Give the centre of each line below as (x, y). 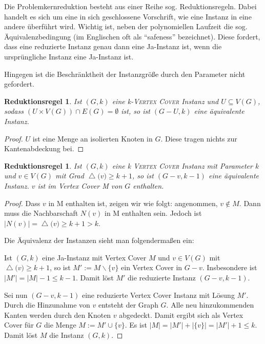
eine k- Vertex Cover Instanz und (165, 101)
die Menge (60, 325)
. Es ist (136, 325)
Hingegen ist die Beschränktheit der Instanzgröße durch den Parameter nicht (125, 74)
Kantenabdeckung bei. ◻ (44, 148)
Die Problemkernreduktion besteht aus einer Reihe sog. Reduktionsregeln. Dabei (130, 6)
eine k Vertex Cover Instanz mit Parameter (182, 165)
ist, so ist (136, 111)
